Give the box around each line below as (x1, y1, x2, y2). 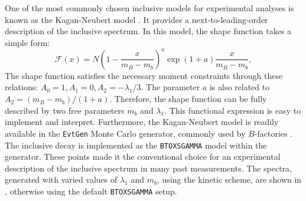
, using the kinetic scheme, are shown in (157, 173, 302, 186)
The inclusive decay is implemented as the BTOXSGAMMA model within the (5, 139, 267, 151)
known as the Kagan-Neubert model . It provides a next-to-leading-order (5, 13, 268, 25)
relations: (5, 81, 38, 93)
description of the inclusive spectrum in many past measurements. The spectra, (5, 162, 292, 174)
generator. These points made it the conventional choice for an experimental (5, 150, 281, 163)
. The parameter (141, 81, 200, 93)
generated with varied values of (5, 173, 118, 186)
